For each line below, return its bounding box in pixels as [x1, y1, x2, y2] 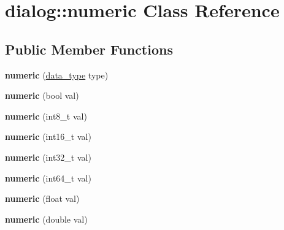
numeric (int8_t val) [5, 109, 87, 122]
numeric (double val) [5, 212, 88, 225]
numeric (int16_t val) [5, 130, 91, 143]
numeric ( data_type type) [5, 68, 109, 81]
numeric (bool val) [5, 89, 79, 102]
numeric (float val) [5, 192, 80, 205]
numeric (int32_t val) [5, 150, 91, 163]
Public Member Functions [5, 39, 173, 58]
